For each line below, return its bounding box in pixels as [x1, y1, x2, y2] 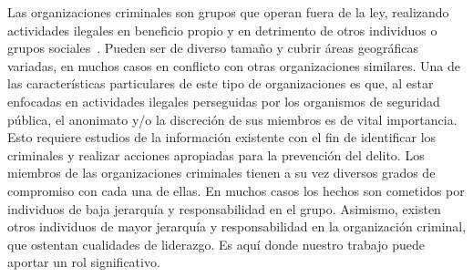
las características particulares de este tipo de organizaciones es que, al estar [7, 74, 434, 93]
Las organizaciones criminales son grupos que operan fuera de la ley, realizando [7, 3, 449, 21]
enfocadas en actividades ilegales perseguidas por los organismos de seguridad [7, 91, 440, 110]
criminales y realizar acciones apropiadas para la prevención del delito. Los [7, 145, 425, 164]
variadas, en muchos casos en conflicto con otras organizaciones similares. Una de [7, 56, 460, 75]
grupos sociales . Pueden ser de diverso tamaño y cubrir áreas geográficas [7, 38, 418, 57]
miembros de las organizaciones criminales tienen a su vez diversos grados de [7, 163, 436, 182]
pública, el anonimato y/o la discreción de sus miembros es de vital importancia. [7, 109, 458, 128]
